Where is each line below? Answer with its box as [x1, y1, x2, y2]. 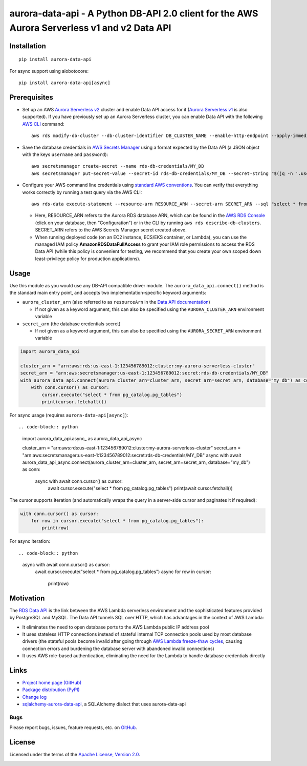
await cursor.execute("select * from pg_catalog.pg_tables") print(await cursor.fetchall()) [48, 485, 233, 492]
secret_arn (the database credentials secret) [22, 321, 121, 327]
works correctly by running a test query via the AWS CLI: [22, 189, 142, 195]
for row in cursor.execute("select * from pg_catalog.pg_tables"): [31, 518, 204, 523]
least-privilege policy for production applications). [35, 256, 141, 262]
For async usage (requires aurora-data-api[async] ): [9, 412, 128, 418]
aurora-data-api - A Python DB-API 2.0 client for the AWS [9, 8, 258, 19]
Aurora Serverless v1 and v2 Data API [9, 22, 171, 33]
